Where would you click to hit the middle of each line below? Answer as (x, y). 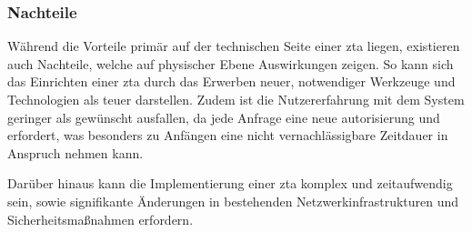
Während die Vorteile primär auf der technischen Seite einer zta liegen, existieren (234, 46)
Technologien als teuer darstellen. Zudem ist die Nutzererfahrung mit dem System (236, 99)
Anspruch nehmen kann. (75, 152)
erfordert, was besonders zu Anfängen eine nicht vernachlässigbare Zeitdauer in (228, 135)
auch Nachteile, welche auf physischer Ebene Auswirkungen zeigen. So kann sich (231, 63)
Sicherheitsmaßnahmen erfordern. (100, 219)
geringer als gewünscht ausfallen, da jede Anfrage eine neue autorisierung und (224, 117)
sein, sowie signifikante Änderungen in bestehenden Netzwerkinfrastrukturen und (233, 201)
